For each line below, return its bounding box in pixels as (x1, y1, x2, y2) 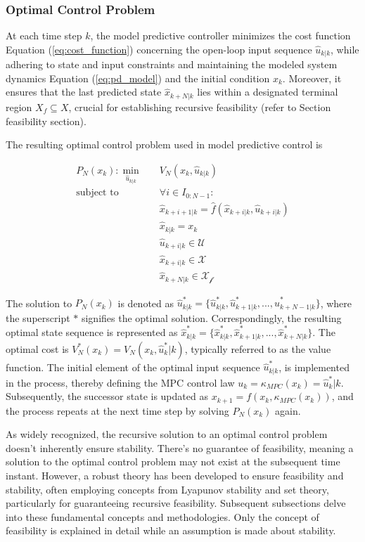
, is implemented (278, 359, 350, 374)
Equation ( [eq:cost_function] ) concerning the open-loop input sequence (6, 41, 312, 56)
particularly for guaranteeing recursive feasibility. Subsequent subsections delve (6, 496, 346, 510)
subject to (76, 188, 119, 198)
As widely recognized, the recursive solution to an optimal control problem (6, 427, 328, 441)
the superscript (6, 310, 70, 325)
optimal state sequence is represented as (6, 325, 178, 340)
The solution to (6, 295, 72, 310)
